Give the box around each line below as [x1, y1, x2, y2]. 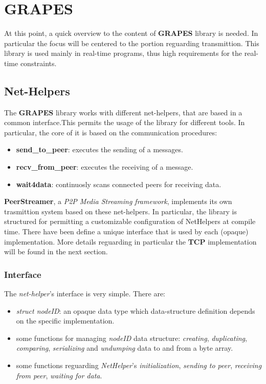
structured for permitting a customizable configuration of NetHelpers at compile [4, 216, 256, 227]
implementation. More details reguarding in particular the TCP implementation [4, 236, 257, 247]
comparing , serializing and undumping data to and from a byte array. [16, 342, 233, 353]
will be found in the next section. [4, 246, 108, 257]
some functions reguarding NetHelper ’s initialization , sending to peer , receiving [16, 360, 262, 371]
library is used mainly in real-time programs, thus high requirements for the [4, 48, 242, 58]
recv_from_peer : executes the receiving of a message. [16, 161, 193, 172]
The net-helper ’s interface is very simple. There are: [4, 288, 166, 299]
